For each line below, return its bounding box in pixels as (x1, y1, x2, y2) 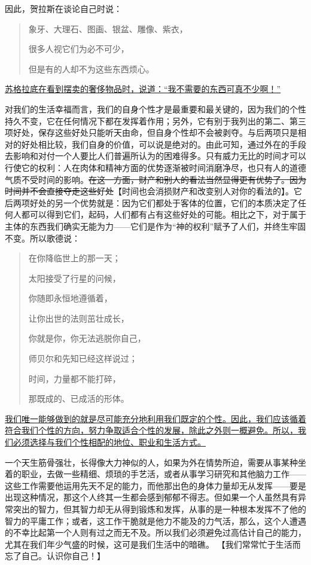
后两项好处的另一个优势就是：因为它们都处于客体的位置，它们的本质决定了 (5, 196, 298, 209)
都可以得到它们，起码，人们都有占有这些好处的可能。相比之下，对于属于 (21, 208, 306, 221)
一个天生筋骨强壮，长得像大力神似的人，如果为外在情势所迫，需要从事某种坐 (5, 456, 306, 468)
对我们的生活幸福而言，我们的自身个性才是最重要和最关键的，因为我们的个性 (5, 102, 306, 115)
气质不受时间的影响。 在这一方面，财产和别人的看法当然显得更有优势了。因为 (5, 173, 306, 185)
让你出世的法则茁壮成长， (28, 311, 129, 324)
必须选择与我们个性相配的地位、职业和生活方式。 (13, 436, 206, 448)
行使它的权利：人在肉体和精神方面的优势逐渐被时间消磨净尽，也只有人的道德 (5, 161, 306, 173)
